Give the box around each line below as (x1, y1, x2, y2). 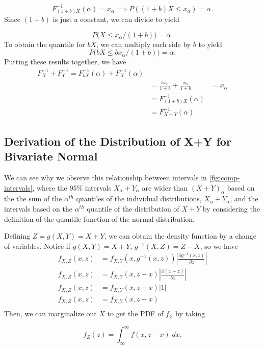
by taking (175, 308, 205, 319)
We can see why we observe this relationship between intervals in (4, 172, 207, 182)
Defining (4, 230, 31, 241)
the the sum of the (4, 193, 62, 204)
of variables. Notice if (4, 240, 71, 251)
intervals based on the (4, 203, 72, 214)
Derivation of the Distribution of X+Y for (4, 133, 231, 149)
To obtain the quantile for (4, 38, 85, 49)
